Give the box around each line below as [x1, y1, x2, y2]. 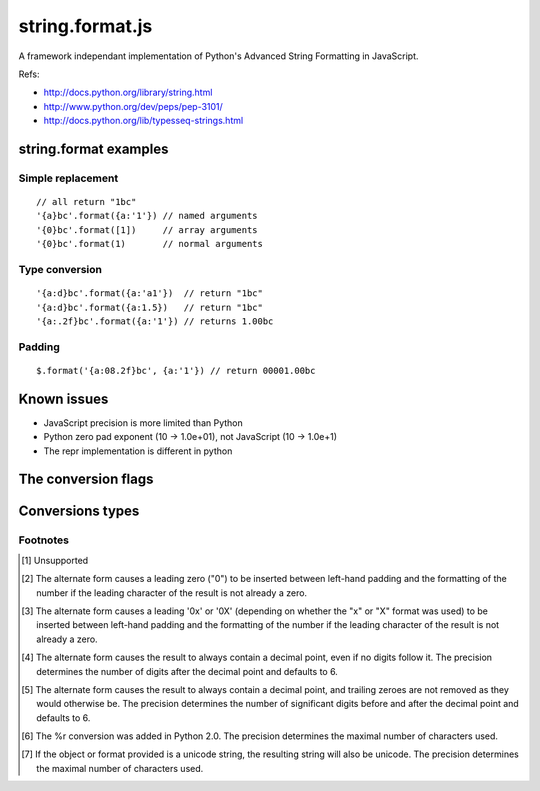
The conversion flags [18, 471, 154, 488]
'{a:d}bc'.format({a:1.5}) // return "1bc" [36, 301, 264, 313]
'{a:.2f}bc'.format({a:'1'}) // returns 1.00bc [36, 315, 274, 327]
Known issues [18, 390, 109, 407]
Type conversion [18, 263, 102, 277]
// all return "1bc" [36, 196, 137, 208]
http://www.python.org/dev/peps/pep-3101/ [43, 100, 224, 112]
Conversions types [18, 503, 140, 520]
